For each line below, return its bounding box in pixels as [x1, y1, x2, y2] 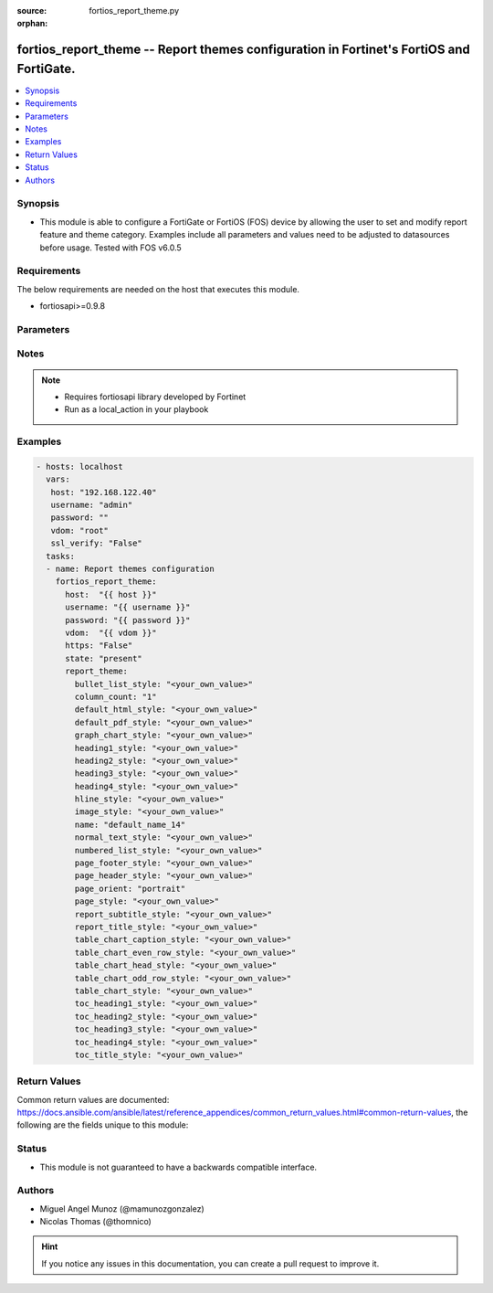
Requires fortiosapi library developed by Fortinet [64, 391, 246, 402]
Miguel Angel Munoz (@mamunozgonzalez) [39, 1203, 205, 1214]
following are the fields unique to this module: [16, 1119, 189, 1130]
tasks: [46, 551, 76, 561]
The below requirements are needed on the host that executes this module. [16, 283, 300, 294]
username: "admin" [50, 500, 133, 511]
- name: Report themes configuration [46, 564, 215, 575]
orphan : [16, 18, 48, 29]
